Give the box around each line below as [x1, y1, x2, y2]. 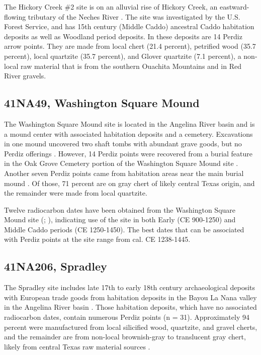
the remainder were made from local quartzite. [4, 188, 147, 198]
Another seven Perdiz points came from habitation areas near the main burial [4, 167, 244, 178]
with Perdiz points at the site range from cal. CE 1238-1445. [4, 234, 191, 244]
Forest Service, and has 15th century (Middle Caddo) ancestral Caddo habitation [4, 21, 254, 32]
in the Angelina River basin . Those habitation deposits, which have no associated [4, 302, 257, 312]
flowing [4, 11, 26, 22]
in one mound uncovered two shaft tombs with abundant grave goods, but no [4, 138, 242, 149]
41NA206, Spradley [4, 258, 107, 274]
